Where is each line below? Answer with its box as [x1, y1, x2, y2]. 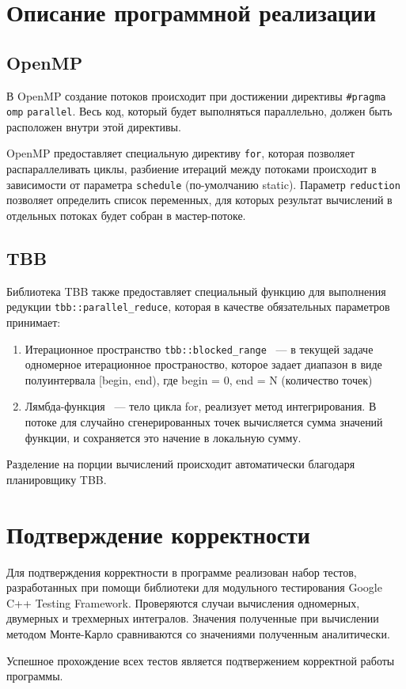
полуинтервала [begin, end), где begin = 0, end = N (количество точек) [25, 371, 373, 388]
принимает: [6, 314, 61, 331]
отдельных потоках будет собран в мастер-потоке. [6, 206, 246, 223]
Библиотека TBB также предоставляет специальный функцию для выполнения [6, 282, 386, 299]
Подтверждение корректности [6, 517, 310, 550]
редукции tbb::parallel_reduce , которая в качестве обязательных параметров [6, 298, 390, 315]
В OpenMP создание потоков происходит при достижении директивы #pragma [6, 87, 386, 104]
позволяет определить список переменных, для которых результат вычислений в [6, 191, 393, 208]
